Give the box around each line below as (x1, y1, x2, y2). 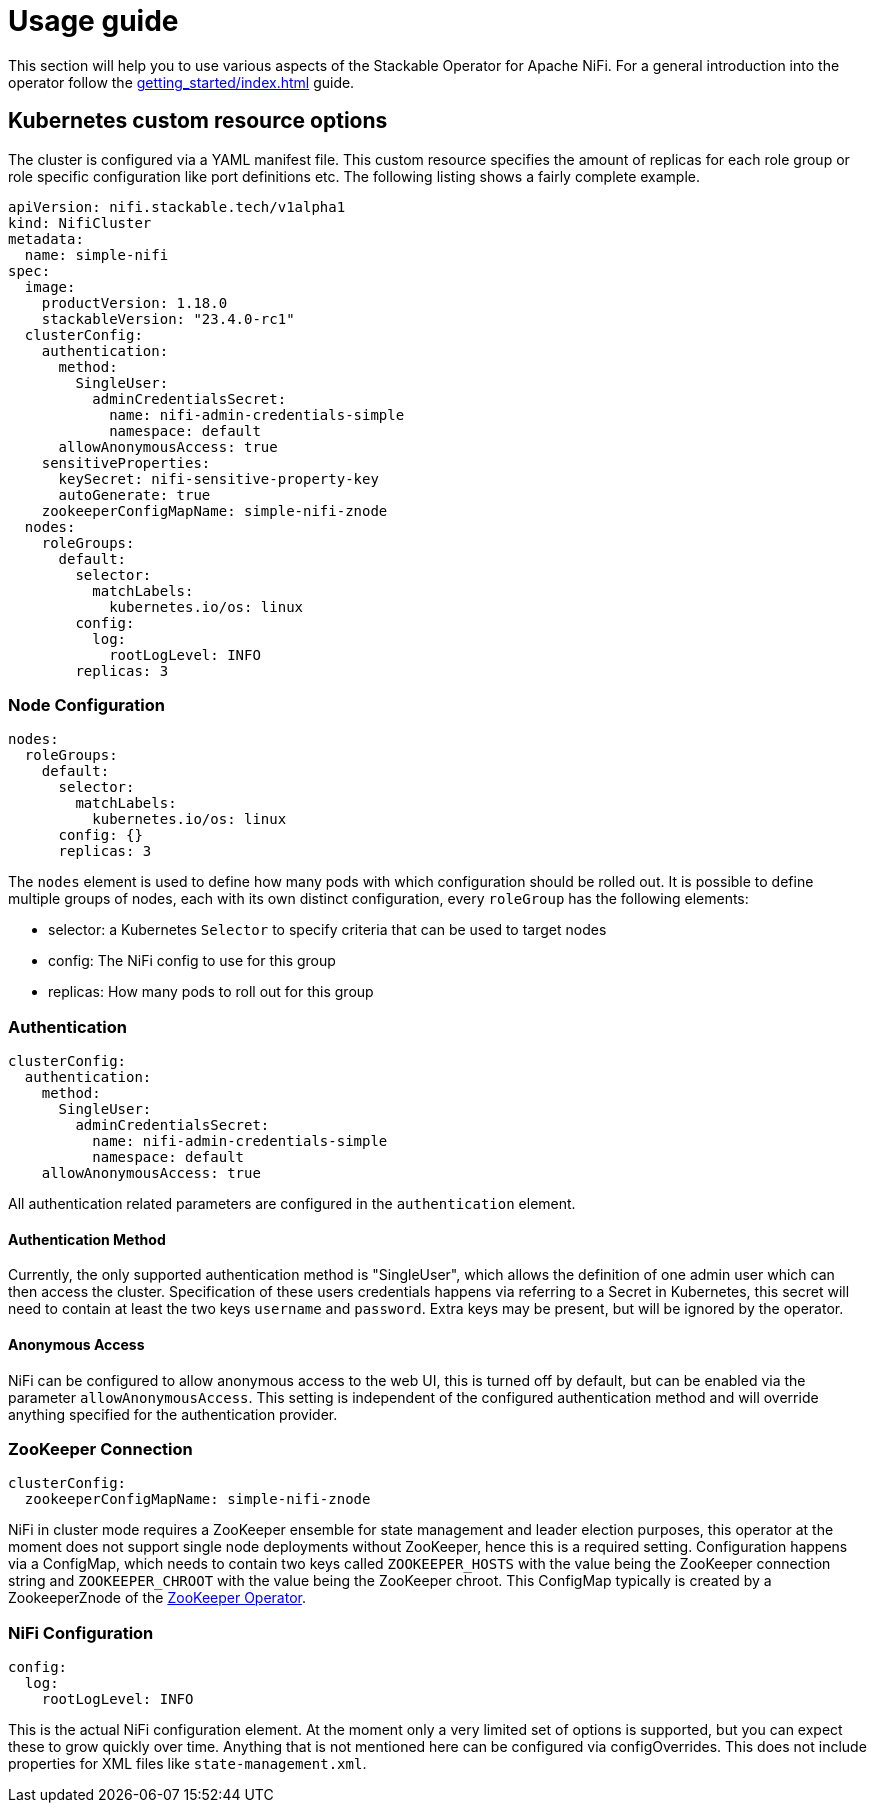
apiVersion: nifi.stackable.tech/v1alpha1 (8, 198, 346, 215)
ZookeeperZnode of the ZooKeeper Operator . (8, 1589, 307, 1607)
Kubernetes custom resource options (8, 108, 388, 134)
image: (24, 278, 76, 295)
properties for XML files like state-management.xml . (8, 1755, 367, 1773)
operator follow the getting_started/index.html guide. (8, 73, 355, 91)
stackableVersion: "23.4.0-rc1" (41, 310, 295, 327)
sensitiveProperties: (41, 454, 211, 471)
